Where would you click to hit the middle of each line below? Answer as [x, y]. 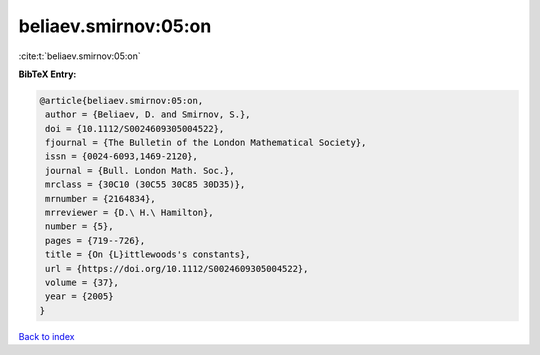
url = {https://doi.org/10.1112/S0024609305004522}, [177, 268]
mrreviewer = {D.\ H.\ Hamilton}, [129, 213]
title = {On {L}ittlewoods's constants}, [148, 254]
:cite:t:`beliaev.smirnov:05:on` [79, 56]
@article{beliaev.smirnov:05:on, [121, 100]
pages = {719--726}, [95, 240]
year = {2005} [79, 296]
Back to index [46, 336]
